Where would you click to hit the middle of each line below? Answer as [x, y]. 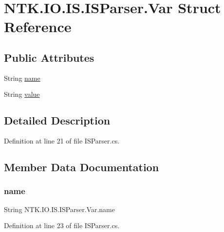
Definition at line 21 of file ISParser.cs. [62, 141]
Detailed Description [57, 120]
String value [22, 94]
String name [22, 78]
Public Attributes [49, 57]
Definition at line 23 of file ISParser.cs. [62, 225]
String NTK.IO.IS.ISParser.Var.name [59, 209]
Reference [38, 27]
